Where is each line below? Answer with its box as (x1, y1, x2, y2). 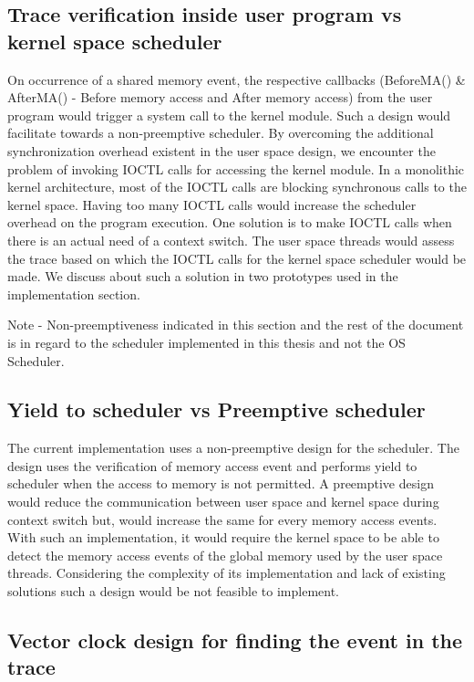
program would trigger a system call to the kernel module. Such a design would (7, 105, 451, 124)
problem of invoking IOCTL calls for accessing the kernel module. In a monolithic (7, 159, 465, 178)
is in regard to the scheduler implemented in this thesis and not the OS (7, 332, 406, 351)
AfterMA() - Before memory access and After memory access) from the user (7, 88, 433, 107)
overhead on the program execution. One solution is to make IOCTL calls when (7, 213, 452, 232)
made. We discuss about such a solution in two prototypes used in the (7, 267, 398, 286)
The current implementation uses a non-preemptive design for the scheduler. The (7, 438, 459, 457)
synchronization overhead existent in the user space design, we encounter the (7, 141, 436, 160)
